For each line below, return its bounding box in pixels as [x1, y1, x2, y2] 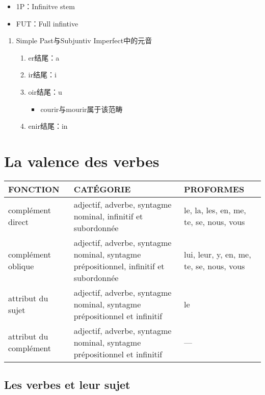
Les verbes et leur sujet [4, 377, 130, 392]
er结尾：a [28, 52, 60, 63]
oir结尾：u [28, 86, 62, 97]
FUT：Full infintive [16, 18, 78, 29]
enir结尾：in [28, 121, 68, 131]
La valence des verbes [4, 150, 160, 171]
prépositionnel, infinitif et [73, 260, 165, 272]
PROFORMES [183, 183, 245, 195]
